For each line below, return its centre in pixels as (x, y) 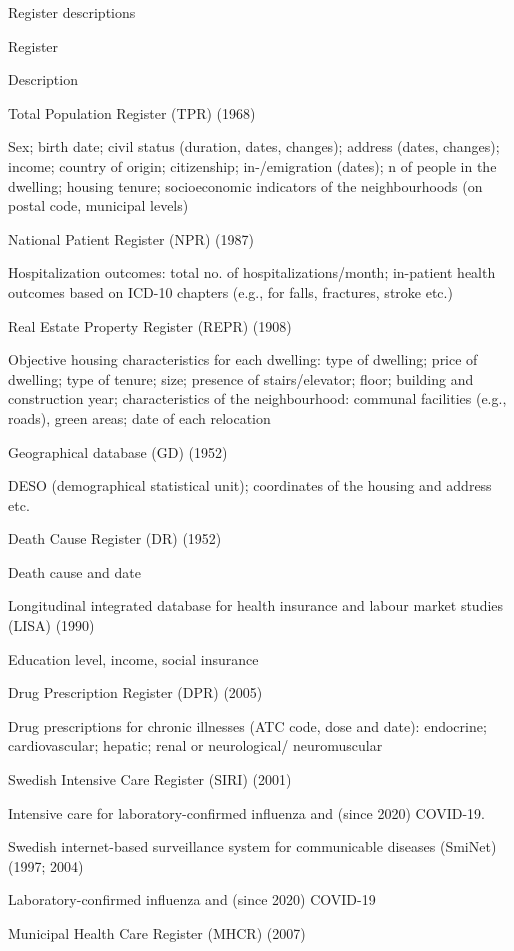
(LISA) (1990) (51, 625)
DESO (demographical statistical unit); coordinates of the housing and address (250, 485)
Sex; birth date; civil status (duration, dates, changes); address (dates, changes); (254, 146)
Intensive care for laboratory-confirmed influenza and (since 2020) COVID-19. (246, 812)
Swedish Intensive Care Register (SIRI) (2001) (150, 779)
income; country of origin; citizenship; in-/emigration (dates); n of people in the (252, 165)
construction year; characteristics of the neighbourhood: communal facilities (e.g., (257, 398)
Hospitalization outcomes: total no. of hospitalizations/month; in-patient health (252, 272)
